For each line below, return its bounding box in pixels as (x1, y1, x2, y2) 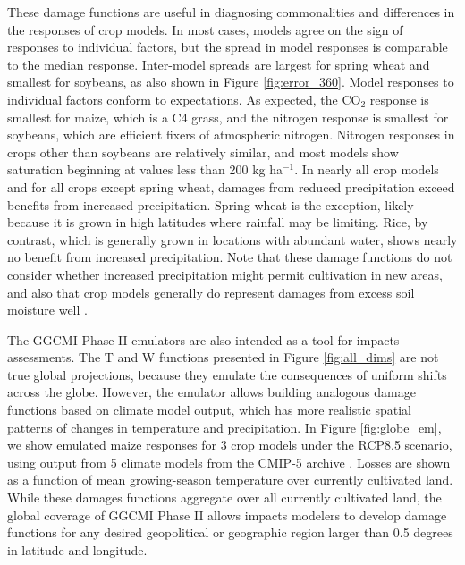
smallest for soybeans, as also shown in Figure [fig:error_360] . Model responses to (7, 72, 454, 91)
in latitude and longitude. (7, 540, 148, 559)
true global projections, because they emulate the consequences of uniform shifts (7, 365, 447, 384)
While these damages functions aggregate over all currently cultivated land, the (7, 488, 442, 507)
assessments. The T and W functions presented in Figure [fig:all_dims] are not (7, 348, 439, 367)
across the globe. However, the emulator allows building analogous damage (7, 383, 416, 401)
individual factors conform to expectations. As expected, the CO (7, 89, 361, 108)
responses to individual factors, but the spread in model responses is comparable (7, 38, 448, 56)
